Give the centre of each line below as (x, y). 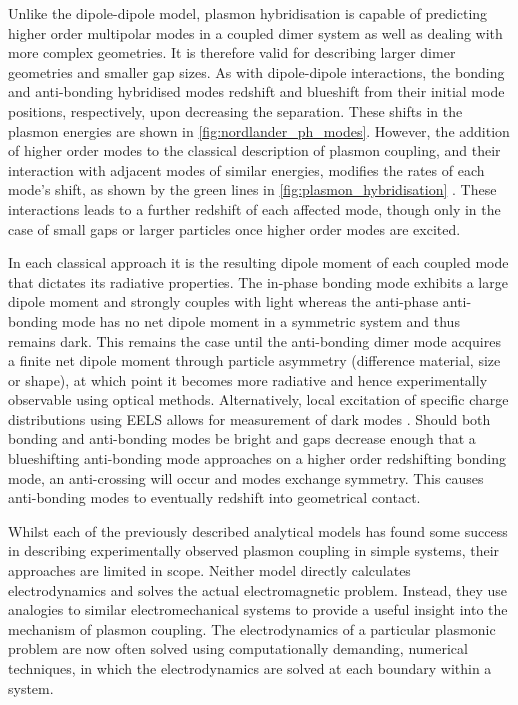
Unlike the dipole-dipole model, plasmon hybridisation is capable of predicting (248, 13)
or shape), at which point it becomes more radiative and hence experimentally (248, 379)
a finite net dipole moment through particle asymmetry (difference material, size (254, 360)
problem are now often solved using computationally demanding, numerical (238, 648)
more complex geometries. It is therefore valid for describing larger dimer (232, 52)
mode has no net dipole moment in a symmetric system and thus (261, 320)
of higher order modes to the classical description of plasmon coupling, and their (254, 150)
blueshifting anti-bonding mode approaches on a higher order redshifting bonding (257, 458)
